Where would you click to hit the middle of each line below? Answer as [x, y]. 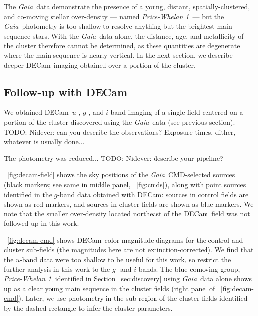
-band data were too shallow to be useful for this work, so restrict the [126, 259]
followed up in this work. [42, 223]
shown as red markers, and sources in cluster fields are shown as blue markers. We [129, 204]
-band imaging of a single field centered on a [176, 112]
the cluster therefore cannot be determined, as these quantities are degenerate [122, 45]
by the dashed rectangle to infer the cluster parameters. [88, 308]
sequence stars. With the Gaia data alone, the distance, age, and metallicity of [124, 35]
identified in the [28, 194]
